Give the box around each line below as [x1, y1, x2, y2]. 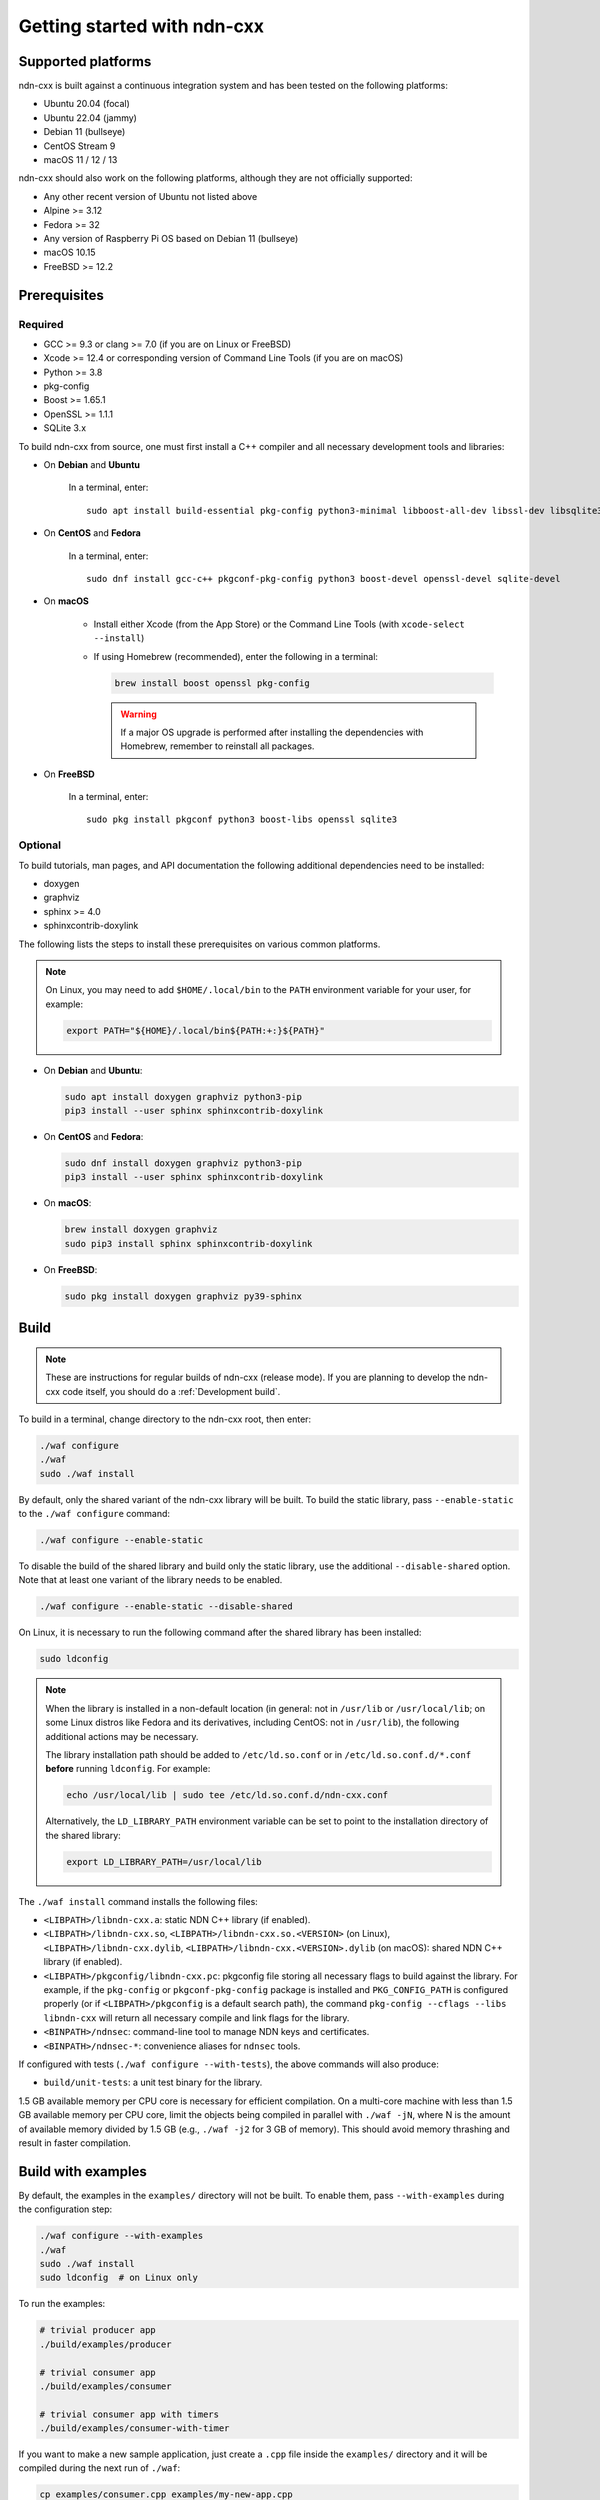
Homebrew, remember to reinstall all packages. [120, 740, 315, 752]
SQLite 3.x [43, 422, 87, 434]
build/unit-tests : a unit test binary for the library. [43, 2076, 263, 2089]
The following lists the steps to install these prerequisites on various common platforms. [18, 938, 381, 950]
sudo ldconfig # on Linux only [39, 2272, 199, 2284]
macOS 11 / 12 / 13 [43, 154, 118, 166]
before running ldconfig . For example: [45, 1763, 211, 1775]
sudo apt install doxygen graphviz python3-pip [64, 1091, 302, 1102]
